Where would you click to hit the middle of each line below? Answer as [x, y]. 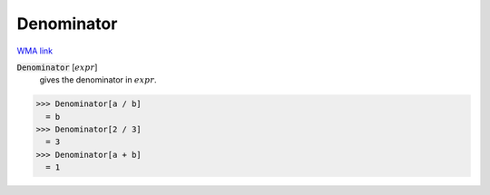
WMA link [35, 51]
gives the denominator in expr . [98, 80]
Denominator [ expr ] [57, 67]
